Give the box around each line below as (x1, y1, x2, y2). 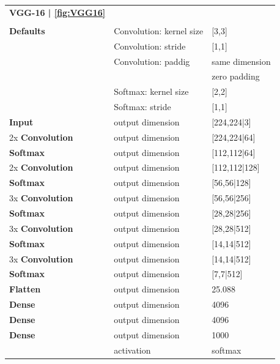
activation (114, 343, 151, 356)
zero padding (212, 70, 260, 83)
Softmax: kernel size (114, 85, 189, 98)
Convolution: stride (114, 39, 186, 52)
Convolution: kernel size (114, 24, 204, 37)
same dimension (212, 54, 271, 67)
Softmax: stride (114, 100, 171, 113)
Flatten (9, 283, 41, 295)
